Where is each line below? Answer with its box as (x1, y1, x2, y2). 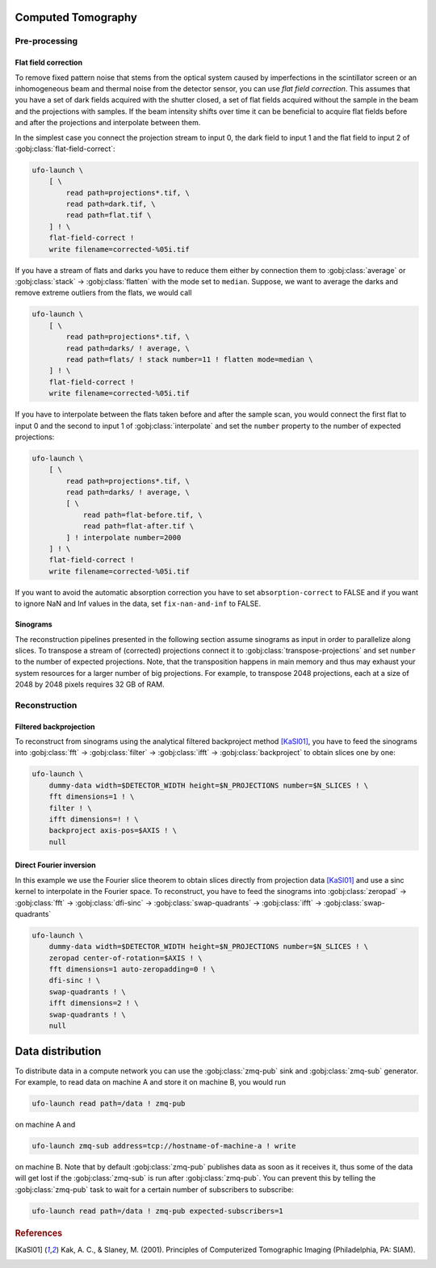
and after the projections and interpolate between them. (15, 118, 201, 128)
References (15, 1228, 63, 1239)
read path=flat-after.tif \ (82, 522, 194, 531)
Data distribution (15, 1044, 102, 1058)
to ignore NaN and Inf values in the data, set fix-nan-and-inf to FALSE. (15, 598, 262, 609)
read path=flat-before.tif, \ (82, 510, 203, 519)
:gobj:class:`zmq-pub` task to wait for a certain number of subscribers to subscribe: (15, 1184, 294, 1195)
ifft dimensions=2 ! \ (48, 998, 139, 1008)
